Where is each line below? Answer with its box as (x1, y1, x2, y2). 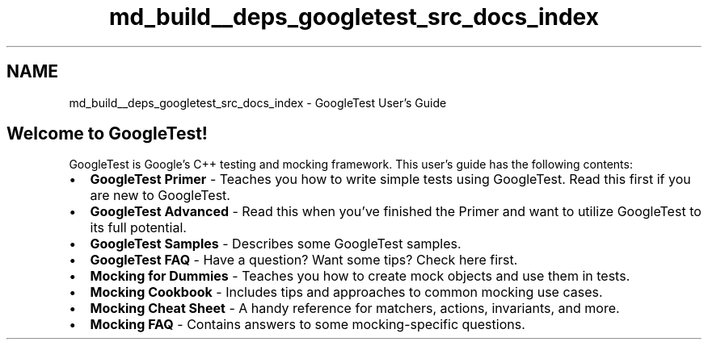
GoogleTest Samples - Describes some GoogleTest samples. (90, 236, 461, 252)
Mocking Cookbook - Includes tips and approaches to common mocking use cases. (90, 284, 603, 301)
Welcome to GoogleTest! (6, 123, 208, 144)
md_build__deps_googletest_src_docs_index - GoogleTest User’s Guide (69, 95, 447, 110)
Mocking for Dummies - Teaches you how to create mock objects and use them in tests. (90, 268, 630, 285)
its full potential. (90, 219, 187, 236)
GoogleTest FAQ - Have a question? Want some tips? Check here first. (90, 252, 518, 269)
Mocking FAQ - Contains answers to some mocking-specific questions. (90, 316, 525, 333)
